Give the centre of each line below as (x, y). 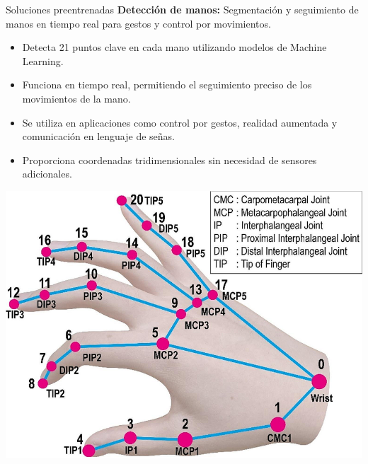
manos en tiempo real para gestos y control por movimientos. (138, 23)
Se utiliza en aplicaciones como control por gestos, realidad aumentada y (180, 122)
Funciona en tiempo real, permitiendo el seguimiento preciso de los (167, 85)
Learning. (43, 60)
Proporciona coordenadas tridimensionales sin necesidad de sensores (169, 159)
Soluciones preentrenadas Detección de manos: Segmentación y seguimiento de (182, 9)
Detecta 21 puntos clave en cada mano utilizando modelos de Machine (174, 47)
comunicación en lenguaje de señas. (98, 136)
